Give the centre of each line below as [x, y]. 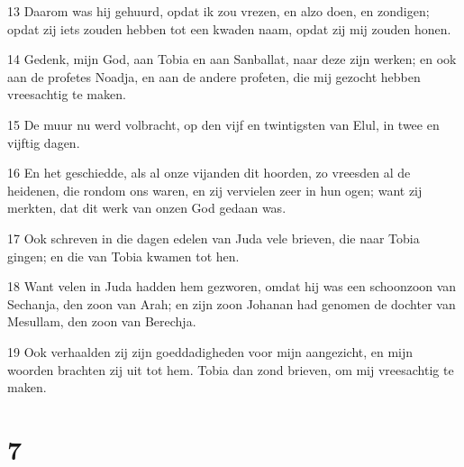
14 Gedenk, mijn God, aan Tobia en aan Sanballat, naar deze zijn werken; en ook [232, 59]
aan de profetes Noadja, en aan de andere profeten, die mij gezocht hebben [214, 76]
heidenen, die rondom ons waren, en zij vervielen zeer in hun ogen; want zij [215, 190]
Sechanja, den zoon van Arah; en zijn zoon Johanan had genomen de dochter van [232, 303]
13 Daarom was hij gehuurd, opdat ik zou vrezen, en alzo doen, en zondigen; [218, 11]
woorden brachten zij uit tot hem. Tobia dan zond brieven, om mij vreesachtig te [231, 369]
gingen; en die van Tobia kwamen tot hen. [123, 256]
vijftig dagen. [44, 142]
